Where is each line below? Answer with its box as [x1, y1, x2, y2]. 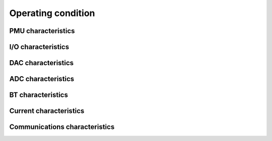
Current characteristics [9, 107, 85, 115]
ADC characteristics [9, 75, 75, 83]
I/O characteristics [9, 43, 70, 51]
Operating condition [9, 8, 95, 19]
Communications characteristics [9, 123, 115, 131]
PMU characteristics [9, 27, 75, 35]
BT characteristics [9, 91, 68, 99]
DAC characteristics [9, 59, 74, 67]
